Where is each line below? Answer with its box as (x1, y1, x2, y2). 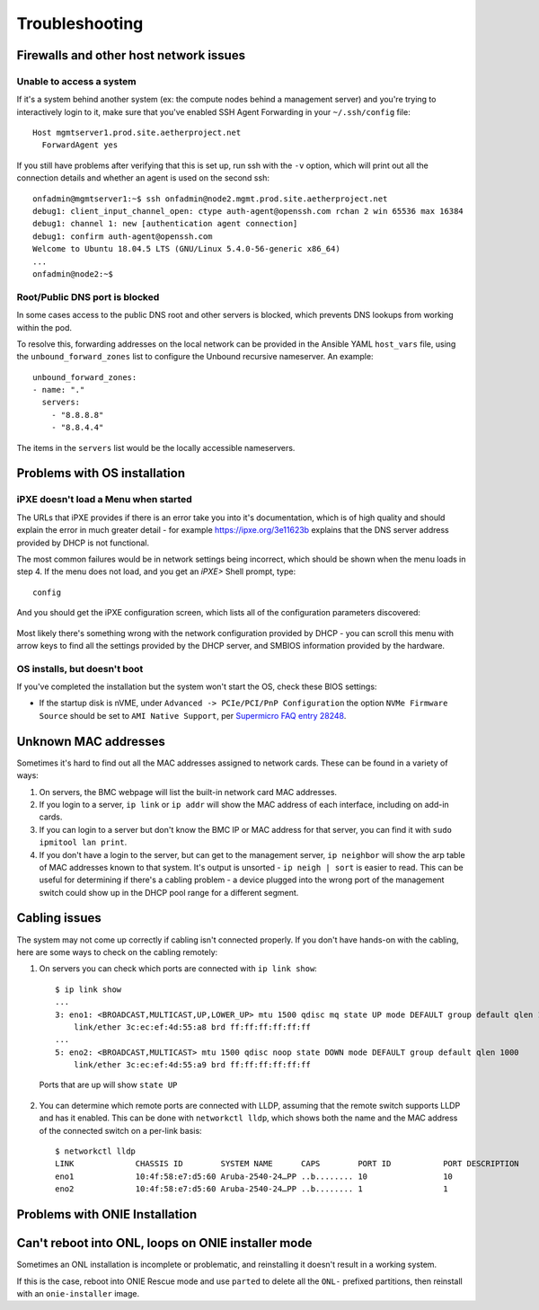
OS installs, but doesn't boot (16, 662, 144, 675)
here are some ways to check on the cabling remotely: (16, 946, 218, 957)
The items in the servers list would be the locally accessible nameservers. (16, 442, 296, 453)
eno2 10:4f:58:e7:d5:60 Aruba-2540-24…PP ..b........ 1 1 (55, 1184, 448, 1194)
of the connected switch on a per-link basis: (39, 1125, 202, 1136)
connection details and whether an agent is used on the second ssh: (16, 173, 269, 183)
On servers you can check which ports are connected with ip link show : (39, 963, 318, 974)
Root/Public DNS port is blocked (16, 290, 160, 303)
